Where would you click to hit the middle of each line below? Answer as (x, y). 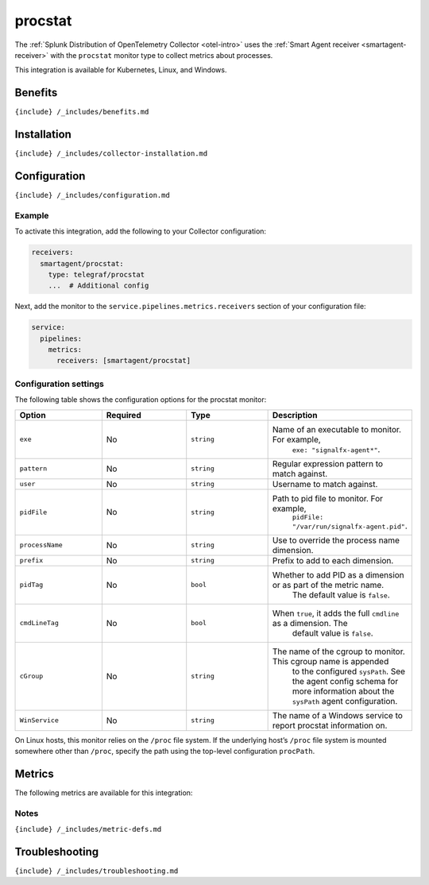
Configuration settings (60, 384)
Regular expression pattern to (328, 463)
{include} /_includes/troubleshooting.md (97, 871)
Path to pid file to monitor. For (328, 498)
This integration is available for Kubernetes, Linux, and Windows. (121, 70)
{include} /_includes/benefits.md (82, 112)
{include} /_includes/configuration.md (92, 195)
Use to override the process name (336, 540)
